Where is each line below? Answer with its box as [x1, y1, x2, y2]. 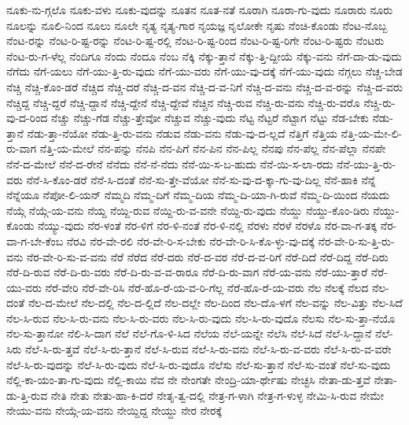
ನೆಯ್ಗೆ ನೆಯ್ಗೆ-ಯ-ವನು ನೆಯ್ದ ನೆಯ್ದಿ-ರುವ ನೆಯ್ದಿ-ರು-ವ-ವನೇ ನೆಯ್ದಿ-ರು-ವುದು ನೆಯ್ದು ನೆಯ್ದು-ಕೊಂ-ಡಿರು [6, 201, 370, 218]
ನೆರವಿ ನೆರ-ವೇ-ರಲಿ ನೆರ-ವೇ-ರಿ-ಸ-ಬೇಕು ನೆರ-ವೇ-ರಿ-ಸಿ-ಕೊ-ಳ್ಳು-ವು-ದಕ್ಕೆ [66, 232, 315, 249]
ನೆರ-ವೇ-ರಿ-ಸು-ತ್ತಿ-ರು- [318, 232, 395, 249]
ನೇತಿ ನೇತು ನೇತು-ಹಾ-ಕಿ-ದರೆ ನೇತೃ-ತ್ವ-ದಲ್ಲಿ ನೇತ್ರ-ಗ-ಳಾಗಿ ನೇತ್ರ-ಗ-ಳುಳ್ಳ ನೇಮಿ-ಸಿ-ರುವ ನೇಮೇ [50, 386, 385, 403]
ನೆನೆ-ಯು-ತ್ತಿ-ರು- [336, 155, 396, 172]
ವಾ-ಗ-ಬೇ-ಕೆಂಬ [6, 232, 64, 249]
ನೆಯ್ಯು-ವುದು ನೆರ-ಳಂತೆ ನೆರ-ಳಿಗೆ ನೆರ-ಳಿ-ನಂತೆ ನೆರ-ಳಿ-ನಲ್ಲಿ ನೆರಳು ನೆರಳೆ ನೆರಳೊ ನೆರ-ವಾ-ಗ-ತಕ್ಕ [38, 217, 378, 234]
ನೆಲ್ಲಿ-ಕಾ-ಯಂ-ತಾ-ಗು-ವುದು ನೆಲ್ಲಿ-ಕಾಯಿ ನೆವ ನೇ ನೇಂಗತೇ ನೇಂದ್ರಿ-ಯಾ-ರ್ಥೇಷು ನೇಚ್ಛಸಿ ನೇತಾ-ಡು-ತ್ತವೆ [6, 371, 370, 388]
